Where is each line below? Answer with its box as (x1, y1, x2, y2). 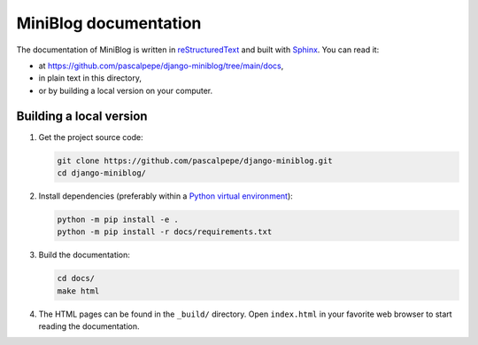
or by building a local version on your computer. (38, 85, 213, 96)
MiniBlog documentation (16, 13, 202, 33)
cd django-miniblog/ (57, 169, 146, 177)
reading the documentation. (38, 321, 141, 332)
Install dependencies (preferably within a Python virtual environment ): (38, 191, 294, 201)
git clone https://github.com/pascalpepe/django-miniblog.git (57, 155, 333, 166)
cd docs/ (57, 273, 96, 284)
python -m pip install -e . (57, 214, 179, 224)
